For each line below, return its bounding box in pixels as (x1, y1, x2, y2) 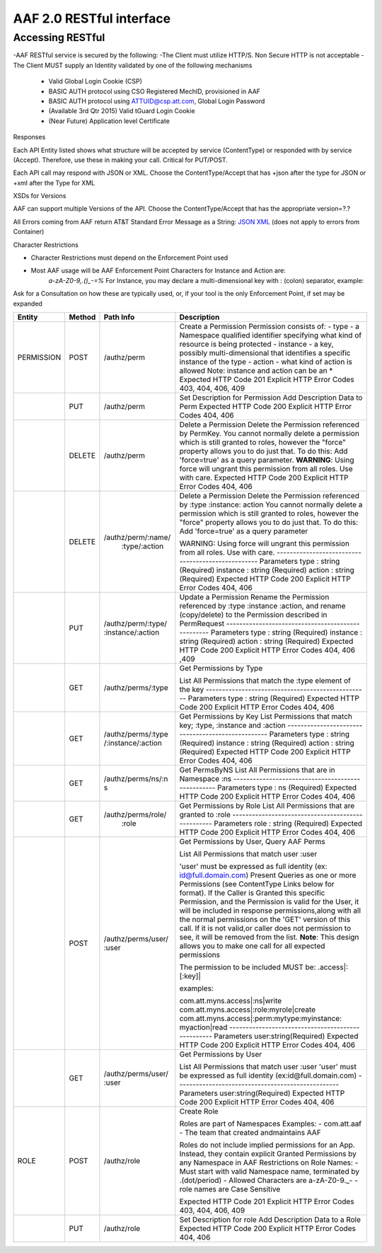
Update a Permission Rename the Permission (179, 591, 330, 601)
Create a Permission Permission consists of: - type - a (179, 321, 360, 331)
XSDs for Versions (13, 192, 66, 200)
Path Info (103, 312, 135, 322)
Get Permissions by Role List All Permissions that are (179, 800, 355, 810)
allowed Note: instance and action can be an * (179, 365, 333, 375)
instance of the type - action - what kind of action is (179, 357, 353, 366)
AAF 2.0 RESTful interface (13, 11, 171, 26)
